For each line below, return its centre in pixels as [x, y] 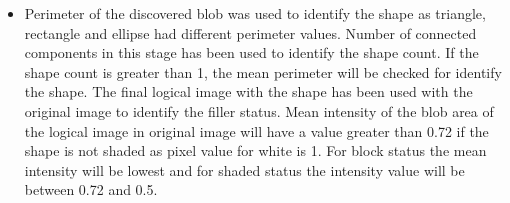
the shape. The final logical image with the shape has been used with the [248, 91]
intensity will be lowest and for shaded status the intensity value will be [244, 169]
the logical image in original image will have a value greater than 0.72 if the [256, 130]
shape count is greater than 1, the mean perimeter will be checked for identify [263, 71]
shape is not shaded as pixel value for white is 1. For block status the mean [255, 150]
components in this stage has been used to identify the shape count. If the [251, 52]
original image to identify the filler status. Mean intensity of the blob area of [259, 110]
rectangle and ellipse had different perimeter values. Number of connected [250, 32]
